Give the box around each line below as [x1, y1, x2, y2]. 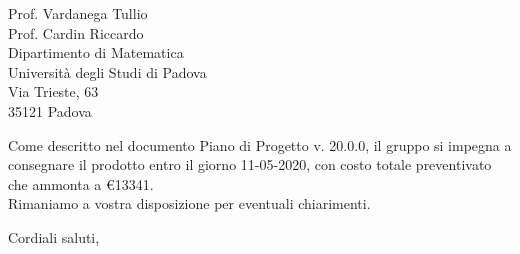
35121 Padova [8, 100, 92, 121]
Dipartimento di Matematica [8, 42, 184, 63]
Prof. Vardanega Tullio [8, 3, 148, 23]
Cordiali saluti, [8, 226, 100, 247]
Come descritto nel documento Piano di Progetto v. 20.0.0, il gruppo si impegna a [8, 134, 512, 155]
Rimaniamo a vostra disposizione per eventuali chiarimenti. [8, 193, 371, 214]
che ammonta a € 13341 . [8, 173, 154, 194]
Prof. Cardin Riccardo [8, 22, 144, 43]
